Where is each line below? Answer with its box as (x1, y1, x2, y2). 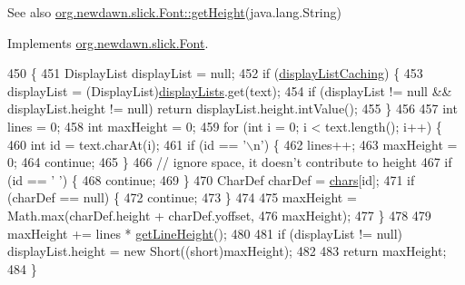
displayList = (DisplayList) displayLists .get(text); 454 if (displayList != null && (7, 81, 452, 100)
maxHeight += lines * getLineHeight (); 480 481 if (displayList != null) (7, 223, 403, 242)
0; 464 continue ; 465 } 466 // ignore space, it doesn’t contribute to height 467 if (7, 152, 452, 172)
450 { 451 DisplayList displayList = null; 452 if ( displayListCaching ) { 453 (7, 64, 423, 83)
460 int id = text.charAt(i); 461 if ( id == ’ (7, 134, 247, 153)
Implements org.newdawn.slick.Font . (7, 33, 209, 52)
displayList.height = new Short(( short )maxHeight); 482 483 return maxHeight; (7, 241, 447, 260)
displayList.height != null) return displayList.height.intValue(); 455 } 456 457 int (7, 99, 458, 118)
